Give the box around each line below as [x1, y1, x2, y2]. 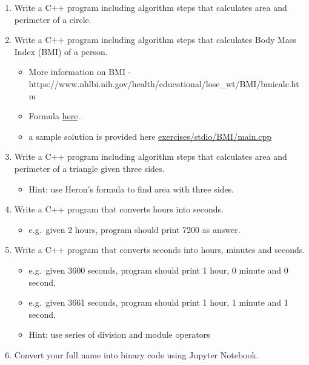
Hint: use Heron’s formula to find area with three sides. [28, 182, 234, 195]
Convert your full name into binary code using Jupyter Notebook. [14, 348, 259, 361]
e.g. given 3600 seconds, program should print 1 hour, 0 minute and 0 [28, 263, 288, 276]
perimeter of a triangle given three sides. [14, 162, 165, 174]
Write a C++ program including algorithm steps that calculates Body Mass [14, 33, 296, 46]
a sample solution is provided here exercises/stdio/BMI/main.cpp [28, 130, 272, 142]
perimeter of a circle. [14, 13, 91, 25]
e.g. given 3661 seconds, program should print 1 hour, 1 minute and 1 [28, 296, 288, 309]
